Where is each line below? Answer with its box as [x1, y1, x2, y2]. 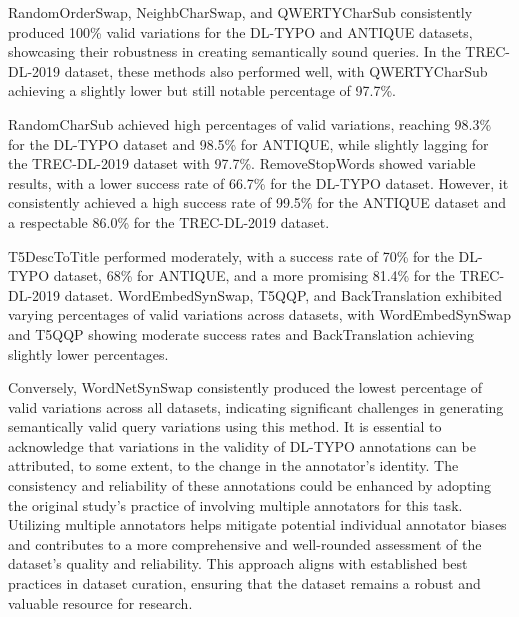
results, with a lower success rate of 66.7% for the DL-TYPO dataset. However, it [8, 172, 509, 193]
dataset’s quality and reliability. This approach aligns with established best [8, 553, 468, 574]
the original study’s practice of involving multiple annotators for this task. [8, 494, 463, 515]
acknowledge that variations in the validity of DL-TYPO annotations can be [8, 435, 476, 456]
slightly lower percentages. [8, 343, 169, 364]
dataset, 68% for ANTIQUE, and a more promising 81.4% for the [53, 265, 455, 286]
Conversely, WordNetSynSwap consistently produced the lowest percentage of [8, 377, 483, 398]
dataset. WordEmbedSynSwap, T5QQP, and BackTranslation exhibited [64, 284, 503, 305]
